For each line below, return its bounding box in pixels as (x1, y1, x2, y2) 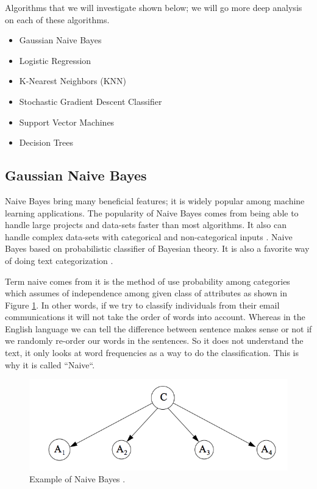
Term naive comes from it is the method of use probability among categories (5, 274, 290, 287)
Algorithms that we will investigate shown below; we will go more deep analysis (5, 1, 302, 13)
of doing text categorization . (5, 254, 113, 266)
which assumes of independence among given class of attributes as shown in (5, 287, 288, 299)
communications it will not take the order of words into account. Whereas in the (5, 310, 305, 323)
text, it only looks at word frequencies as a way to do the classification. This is (5, 346, 299, 359)
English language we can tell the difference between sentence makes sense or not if (5, 322, 312, 335)
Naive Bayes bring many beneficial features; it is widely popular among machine (5, 194, 305, 207)
